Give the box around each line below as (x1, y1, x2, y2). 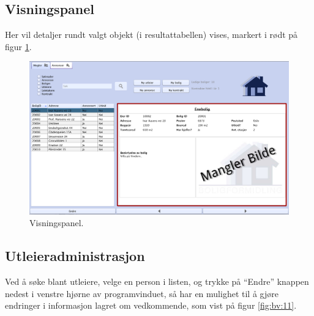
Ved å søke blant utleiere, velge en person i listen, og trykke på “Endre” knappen (5, 275, 309, 288)
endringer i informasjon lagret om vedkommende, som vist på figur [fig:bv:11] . (5, 299, 297, 312)
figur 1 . (5, 40, 32, 53)
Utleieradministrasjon (5, 246, 145, 265)
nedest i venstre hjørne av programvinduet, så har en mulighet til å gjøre (5, 287, 278, 299)
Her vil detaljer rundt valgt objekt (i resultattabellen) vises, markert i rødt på (5, 28, 298, 41)
